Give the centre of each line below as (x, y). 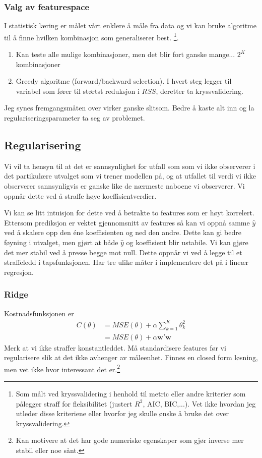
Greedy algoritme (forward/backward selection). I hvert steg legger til (124, 81)
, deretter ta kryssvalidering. (200, 91)
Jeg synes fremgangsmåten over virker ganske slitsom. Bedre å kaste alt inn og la (129, 108)
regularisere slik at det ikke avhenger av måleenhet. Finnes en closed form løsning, (131, 357)
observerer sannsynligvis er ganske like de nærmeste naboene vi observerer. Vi (124, 186)
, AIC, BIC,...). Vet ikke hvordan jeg (199, 403)
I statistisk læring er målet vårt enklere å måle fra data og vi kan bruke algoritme (130, 25)
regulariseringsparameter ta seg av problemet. (75, 118)
